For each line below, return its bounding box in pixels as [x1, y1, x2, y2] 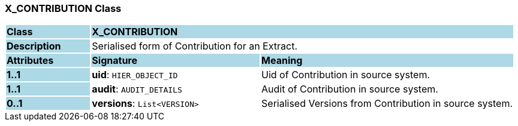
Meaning [261, 54, 303, 67]
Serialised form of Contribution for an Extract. [92, 40, 297, 53]
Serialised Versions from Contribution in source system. [261, 97, 513, 110]
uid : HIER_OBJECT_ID [92, 69, 178, 81]
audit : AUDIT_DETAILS [92, 83, 182, 96]
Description [7, 40, 61, 53]
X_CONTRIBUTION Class [5, 2, 122, 14]
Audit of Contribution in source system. [261, 83, 438, 96]
